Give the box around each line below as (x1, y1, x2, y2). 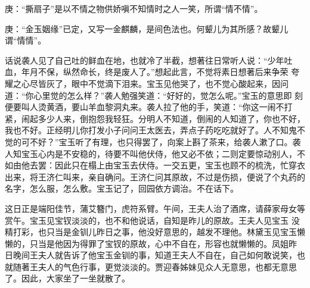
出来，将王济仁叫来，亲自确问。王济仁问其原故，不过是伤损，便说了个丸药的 (5, 170, 305, 183)
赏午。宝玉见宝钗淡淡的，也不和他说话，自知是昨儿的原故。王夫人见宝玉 (5, 214, 289, 226)
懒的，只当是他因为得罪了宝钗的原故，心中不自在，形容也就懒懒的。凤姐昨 (5, 237, 297, 249)
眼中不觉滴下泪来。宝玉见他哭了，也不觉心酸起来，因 (71, 77, 280, 89)
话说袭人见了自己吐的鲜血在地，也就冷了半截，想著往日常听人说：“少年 (5, 54, 284, 66)
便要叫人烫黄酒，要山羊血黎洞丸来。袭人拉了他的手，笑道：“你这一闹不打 (5, 101, 293, 113)
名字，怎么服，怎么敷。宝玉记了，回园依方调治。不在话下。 (5, 182, 238, 195)
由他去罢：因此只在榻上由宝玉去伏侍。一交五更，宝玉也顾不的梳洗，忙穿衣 (13, 159, 305, 171)
